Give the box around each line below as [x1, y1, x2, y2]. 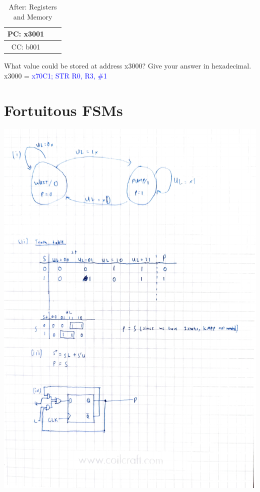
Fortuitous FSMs [4, 99, 123, 120]
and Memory [13, 11, 52, 21]
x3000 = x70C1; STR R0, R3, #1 [4, 70, 107, 80]
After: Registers [8, 1, 57, 11]
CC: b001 [11, 41, 40, 52]
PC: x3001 [7, 28, 44, 39]
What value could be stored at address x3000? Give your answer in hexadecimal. [4, 60, 251, 71]
